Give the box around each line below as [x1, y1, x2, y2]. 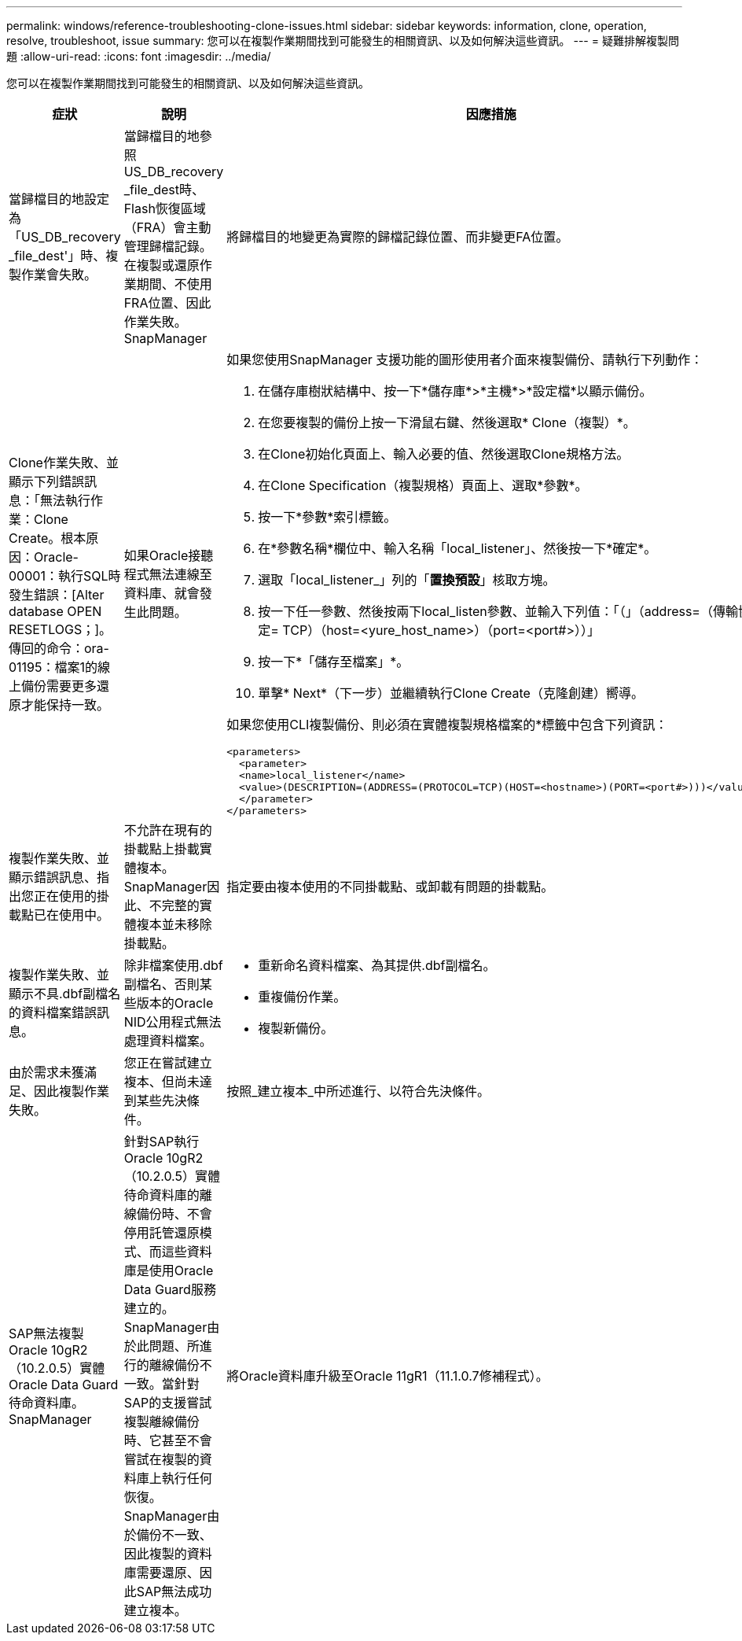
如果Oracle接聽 [123, 548, 214, 563]
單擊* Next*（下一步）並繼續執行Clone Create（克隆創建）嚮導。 [258, 685, 644, 701]
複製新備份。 [258, 1020, 334, 1036]
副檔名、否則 [123, 976, 200, 992]
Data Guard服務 [123, 1281, 216, 1297]
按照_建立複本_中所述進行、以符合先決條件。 [226, 1083, 490, 1099]
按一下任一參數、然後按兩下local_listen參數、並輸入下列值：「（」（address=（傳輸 [258, 603, 738, 619]
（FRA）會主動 [123, 219, 211, 235]
